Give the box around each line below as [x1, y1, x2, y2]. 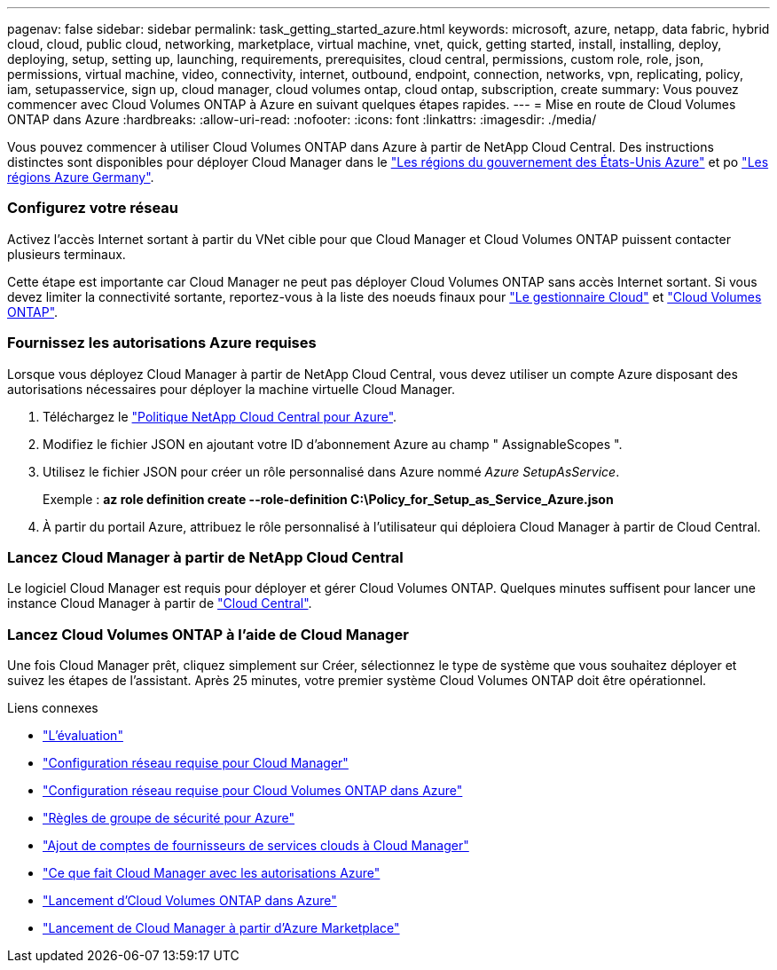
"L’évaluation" [43, 728, 123, 743]
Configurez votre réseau [7, 199, 179, 217]
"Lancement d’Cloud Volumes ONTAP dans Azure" [43, 893, 337, 908]
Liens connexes [7, 700, 98, 715]
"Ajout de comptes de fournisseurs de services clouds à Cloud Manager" [43, 838, 469, 853]
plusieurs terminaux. [7, 246, 126, 262]
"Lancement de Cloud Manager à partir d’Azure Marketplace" [43, 920, 400, 935]
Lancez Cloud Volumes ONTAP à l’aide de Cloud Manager [7, 625, 409, 643]
